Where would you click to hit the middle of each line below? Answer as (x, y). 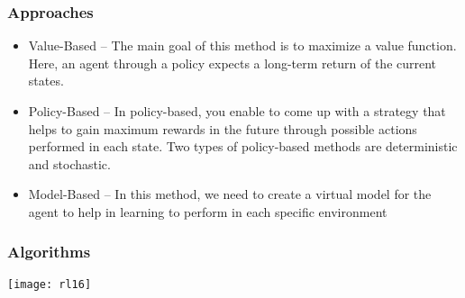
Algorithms (49, 252)
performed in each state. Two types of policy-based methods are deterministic (243, 146)
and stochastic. (69, 163)
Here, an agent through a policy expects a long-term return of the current (232, 63)
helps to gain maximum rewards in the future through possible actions (223, 128)
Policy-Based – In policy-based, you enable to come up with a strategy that (237, 111)
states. (46, 81)
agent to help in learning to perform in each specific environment (208, 211)
